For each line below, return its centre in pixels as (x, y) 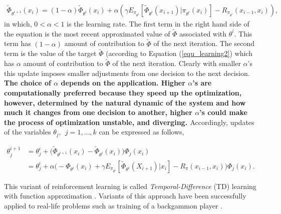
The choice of (28, 83)
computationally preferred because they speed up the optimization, (123, 93)
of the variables (28, 132)
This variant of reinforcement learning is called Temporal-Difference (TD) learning (130, 186)
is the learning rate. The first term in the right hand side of (158, 24)
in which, (18, 24)
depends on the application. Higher (123, 83)
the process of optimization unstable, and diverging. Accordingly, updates (129, 122)
